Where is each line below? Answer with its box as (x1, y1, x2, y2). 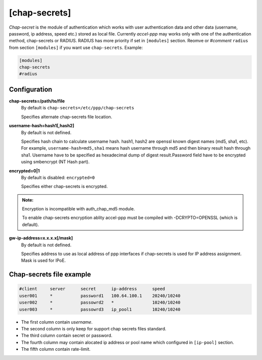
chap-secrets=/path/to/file (9, 98, 65, 104)
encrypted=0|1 (9, 168, 40, 173)
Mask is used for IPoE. (21, 257, 66, 263)
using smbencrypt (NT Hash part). (21, 159, 90, 165)
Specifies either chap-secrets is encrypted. (21, 184, 108, 189)
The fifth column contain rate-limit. (21, 346, 91, 352)
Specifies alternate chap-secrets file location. (21, 114, 113, 120)
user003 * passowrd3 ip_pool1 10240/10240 (19, 307, 180, 312)
